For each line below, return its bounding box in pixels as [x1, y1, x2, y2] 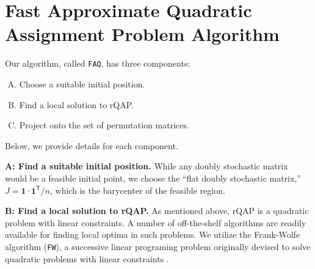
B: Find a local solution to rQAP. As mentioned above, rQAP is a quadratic [5, 204, 309, 217]
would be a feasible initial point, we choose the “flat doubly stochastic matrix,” [5, 171, 301, 184]
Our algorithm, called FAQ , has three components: [5, 57, 190, 70]
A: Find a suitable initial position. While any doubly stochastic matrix [5, 160, 288, 172]
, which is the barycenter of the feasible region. [49, 183, 225, 196]
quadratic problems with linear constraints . [5, 252, 169, 265]
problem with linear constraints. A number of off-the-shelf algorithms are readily [5, 216, 306, 229]
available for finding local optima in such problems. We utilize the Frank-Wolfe [5, 228, 300, 241]
